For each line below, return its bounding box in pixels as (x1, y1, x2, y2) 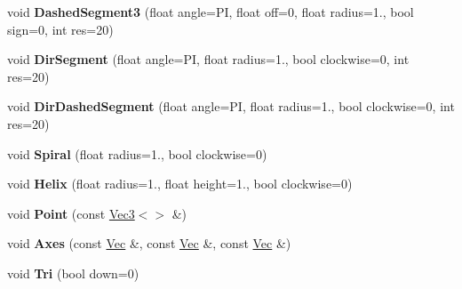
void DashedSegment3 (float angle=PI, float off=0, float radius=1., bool (7, 3, 414, 20)
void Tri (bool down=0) (7, 263, 139, 282)
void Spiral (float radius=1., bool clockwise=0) (7, 144, 267, 163)
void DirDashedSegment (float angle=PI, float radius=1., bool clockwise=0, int (7, 97, 455, 116)
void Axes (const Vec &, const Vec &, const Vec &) (7, 234, 291, 253)
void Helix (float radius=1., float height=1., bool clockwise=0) (7, 174, 353, 193)
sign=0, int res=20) (7, 20, 114, 38)
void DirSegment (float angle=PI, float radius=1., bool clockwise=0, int (7, 50, 410, 68)
